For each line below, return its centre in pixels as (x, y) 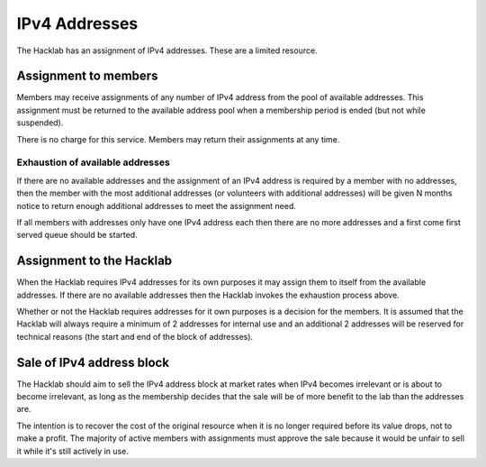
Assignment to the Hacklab (94, 261)
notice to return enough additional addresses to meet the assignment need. (157, 206)
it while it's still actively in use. (73, 451)
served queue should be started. (77, 235)
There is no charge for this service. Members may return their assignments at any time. (178, 139)
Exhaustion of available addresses (93, 162)
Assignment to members (87, 76)
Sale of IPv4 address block (93, 362)
